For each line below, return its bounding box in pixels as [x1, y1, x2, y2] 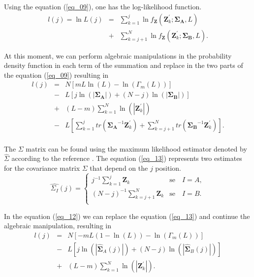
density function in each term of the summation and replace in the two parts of [4, 60, 243, 70]
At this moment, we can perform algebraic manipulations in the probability [4, 50, 232, 61]
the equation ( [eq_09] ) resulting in [4, 69, 109, 80]
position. [155, 163, 181, 173]
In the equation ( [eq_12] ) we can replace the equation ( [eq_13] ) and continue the [4, 211, 250, 221]
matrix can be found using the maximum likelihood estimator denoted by [26, 143, 247, 154]
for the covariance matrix [4, 163, 80, 173]
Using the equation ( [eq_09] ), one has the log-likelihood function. [4, 1, 202, 11]
